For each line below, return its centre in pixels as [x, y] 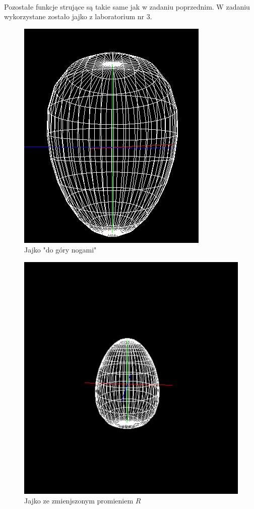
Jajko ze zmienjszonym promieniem [79, 501]
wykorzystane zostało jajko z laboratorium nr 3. [78, 16]
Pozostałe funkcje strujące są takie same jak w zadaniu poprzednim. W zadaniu [127, 6]
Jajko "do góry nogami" [60, 250]
